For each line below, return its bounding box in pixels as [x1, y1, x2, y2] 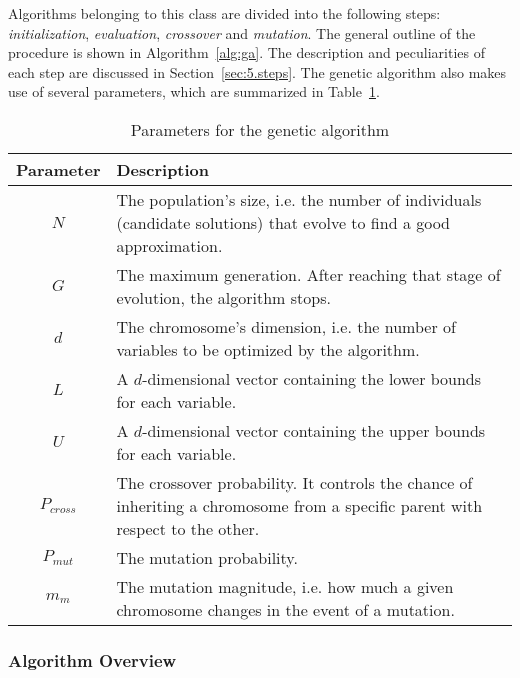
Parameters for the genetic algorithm [130, 117, 390, 141]
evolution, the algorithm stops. [116, 285, 331, 309]
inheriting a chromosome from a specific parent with [116, 493, 483, 517]
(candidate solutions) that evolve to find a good [116, 210, 451, 234]
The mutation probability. [116, 545, 298, 569]
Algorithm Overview [8, 647, 177, 672]
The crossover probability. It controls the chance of [116, 470, 473, 494]
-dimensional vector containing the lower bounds [142, 366, 482, 390]
